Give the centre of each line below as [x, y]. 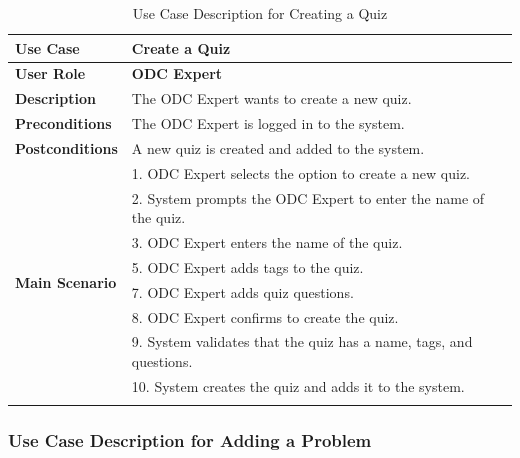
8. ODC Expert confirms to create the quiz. [265, 316]
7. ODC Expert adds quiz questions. [242, 291]
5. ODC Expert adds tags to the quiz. [247, 266]
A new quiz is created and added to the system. [278, 147]
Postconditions [66, 147]
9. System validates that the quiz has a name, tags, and [302, 341]
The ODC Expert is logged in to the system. [268, 123]
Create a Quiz [181, 47]
